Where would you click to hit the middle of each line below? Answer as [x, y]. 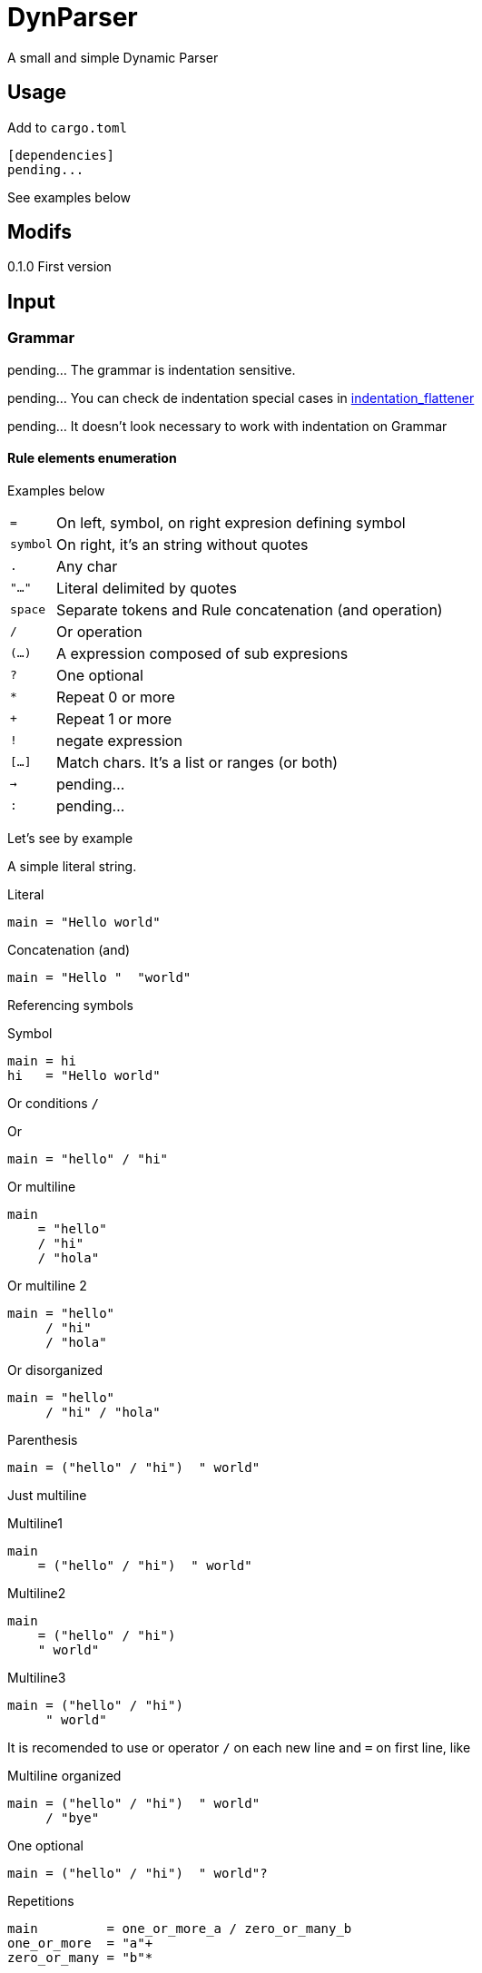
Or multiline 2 [47, 1285]
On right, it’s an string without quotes [182, 544]
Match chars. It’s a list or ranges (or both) [197, 762]
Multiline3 [37, 1677]
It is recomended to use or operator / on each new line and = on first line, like [239, 1747]
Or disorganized [55, 1369]
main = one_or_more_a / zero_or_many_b [180, 1928]
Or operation [99, 631]
